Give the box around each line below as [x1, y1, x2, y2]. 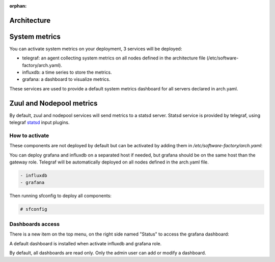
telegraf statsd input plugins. [9, 119, 70, 125]
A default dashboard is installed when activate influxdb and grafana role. [9, 240, 162, 246]
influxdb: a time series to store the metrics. [22, 69, 112, 76]
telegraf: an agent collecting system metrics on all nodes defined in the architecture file [22, 55, 206, 61]
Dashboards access [9, 220, 60, 227]
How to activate [9, 132, 49, 139]
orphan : [9, 3, 27, 9]
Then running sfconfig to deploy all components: [9, 193, 112, 199]
